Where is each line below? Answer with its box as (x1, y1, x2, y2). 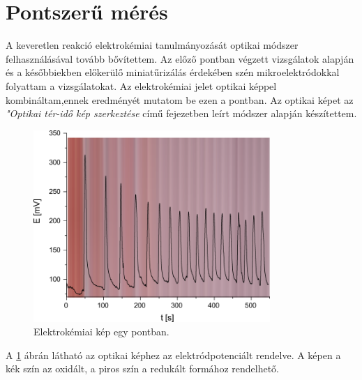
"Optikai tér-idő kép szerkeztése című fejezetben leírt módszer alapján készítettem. (6, 106, 357, 121)
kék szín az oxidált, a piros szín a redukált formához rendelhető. (6, 361, 279, 376)
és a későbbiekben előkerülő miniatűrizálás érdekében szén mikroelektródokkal (6, 65, 340, 79)
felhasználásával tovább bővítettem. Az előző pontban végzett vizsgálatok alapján (6, 51, 354, 66)
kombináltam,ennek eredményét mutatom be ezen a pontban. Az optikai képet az (6, 92, 354, 107)
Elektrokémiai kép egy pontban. (33, 324, 169, 339)
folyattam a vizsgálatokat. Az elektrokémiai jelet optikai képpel (6, 78, 277, 93)
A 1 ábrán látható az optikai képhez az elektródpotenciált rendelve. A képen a (6, 347, 341, 362)
